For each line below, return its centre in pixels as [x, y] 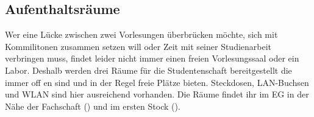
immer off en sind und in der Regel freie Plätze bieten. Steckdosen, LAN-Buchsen [157, 82]
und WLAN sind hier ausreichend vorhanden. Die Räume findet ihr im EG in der [157, 94]
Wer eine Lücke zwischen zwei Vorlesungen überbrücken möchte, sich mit [141, 34]
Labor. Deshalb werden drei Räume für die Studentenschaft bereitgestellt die [148, 70]
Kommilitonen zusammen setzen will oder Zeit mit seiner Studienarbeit [138, 46]
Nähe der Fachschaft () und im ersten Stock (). [93, 106]
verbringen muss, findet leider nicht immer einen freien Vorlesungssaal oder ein [152, 58]
